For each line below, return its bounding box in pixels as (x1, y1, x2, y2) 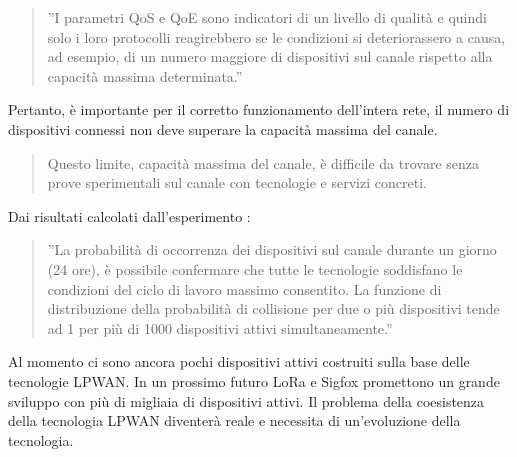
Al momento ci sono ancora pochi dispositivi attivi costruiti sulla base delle (8, 351, 470, 372)
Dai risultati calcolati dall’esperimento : (8, 205, 251, 226)
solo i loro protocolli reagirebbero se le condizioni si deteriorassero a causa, (47, 26, 506, 47)
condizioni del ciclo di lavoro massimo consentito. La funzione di (47, 278, 442, 299)
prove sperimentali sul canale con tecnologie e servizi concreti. (47, 172, 427, 193)
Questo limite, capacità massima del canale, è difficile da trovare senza (47, 152, 479, 173)
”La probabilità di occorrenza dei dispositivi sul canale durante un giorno (47, 239, 497, 260)
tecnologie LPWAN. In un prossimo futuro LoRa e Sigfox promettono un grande (8, 370, 500, 391)
